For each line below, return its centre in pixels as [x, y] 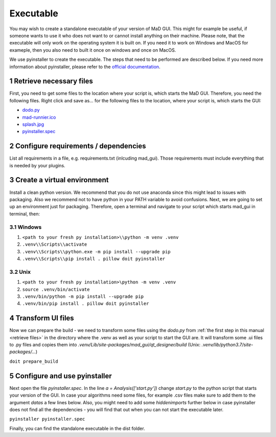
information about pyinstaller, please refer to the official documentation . [85, 67]
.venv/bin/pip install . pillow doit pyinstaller [86, 304]
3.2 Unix [20, 272]
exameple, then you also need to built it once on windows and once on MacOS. [93, 50]
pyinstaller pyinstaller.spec [47, 419]
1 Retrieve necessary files [51, 81]
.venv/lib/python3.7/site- [227, 345]
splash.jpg [33, 124]
